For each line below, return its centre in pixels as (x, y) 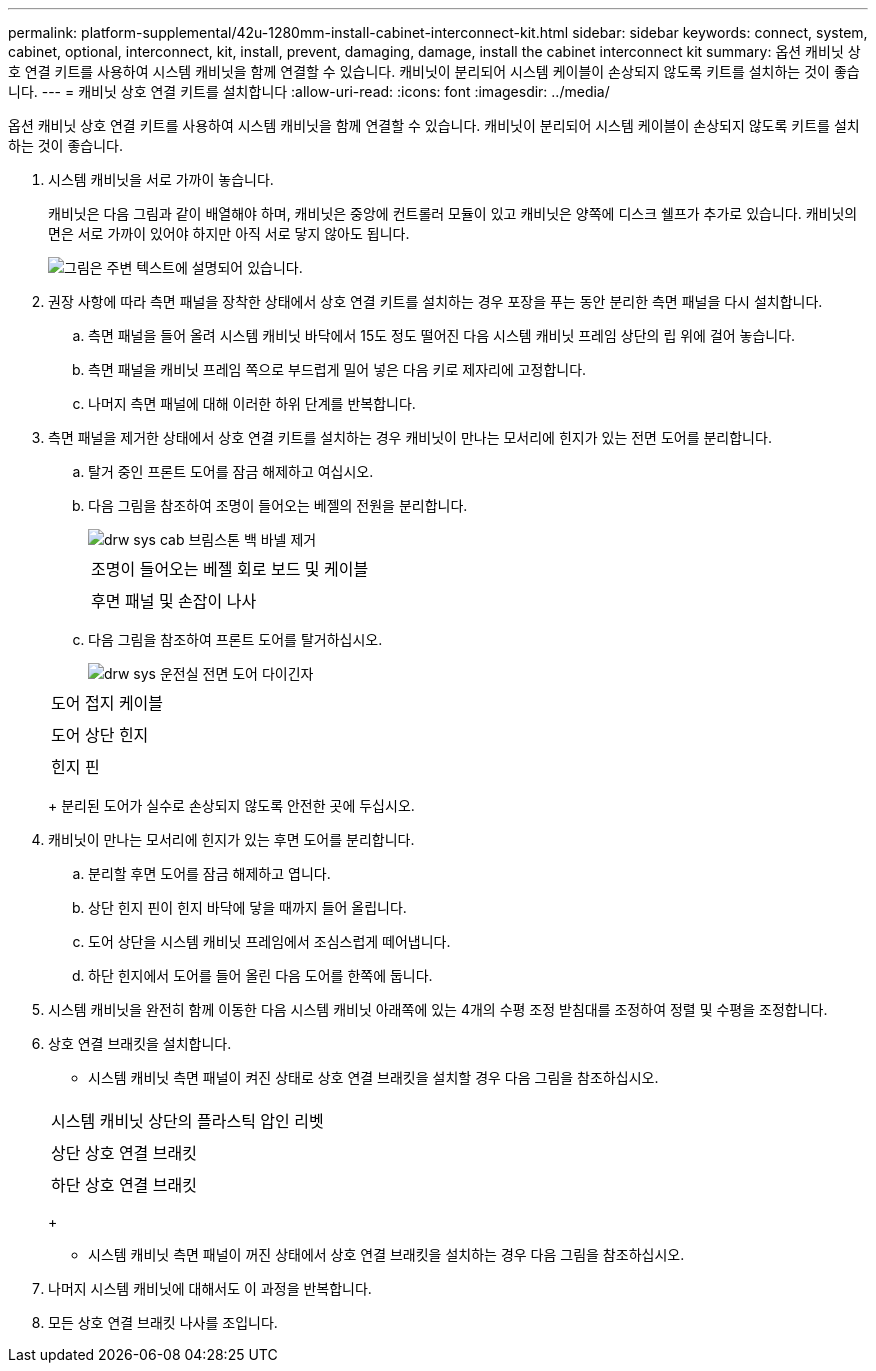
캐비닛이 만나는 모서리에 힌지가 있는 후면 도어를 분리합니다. (231, 839)
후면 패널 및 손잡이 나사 (174, 601)
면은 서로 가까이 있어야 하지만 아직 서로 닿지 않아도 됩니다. (229, 233)
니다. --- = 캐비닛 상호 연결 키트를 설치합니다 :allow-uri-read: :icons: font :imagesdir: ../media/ (309, 91)
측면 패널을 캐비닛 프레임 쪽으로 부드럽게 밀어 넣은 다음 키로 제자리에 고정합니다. (337, 369)
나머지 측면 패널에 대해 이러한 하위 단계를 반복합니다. (252, 403)
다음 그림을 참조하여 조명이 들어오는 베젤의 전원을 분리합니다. (278, 505)
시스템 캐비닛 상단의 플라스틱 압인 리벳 (187, 1121)
